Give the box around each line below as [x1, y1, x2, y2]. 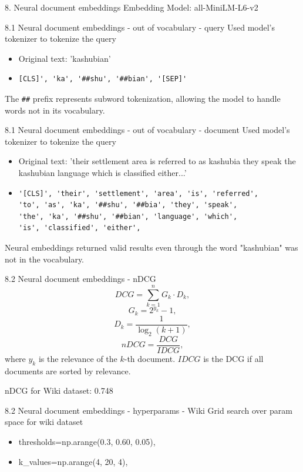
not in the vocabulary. [5, 252, 85, 265]
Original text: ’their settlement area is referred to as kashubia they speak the [18, 155, 296, 167]
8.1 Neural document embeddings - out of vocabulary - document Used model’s [5, 124, 290, 136]
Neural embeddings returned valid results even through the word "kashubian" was [5, 241, 298, 253]
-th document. [124, 352, 176, 364]
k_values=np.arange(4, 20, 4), [18, 455, 128, 467]
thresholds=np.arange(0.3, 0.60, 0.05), [18, 435, 156, 447]
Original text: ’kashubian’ [18, 52, 111, 64]
